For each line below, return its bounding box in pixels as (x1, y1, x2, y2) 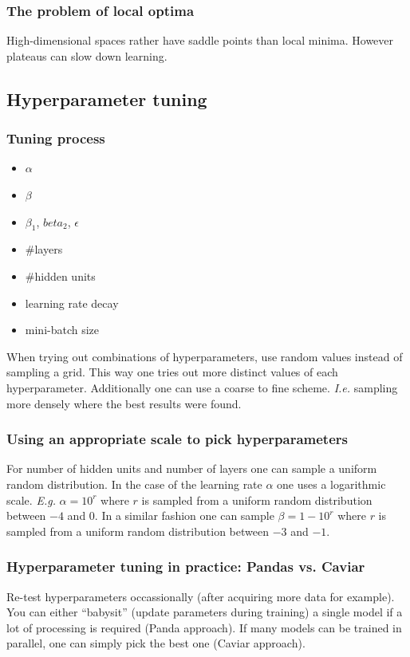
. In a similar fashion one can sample (94, 507, 274, 524)
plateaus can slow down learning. (6, 47, 168, 64)
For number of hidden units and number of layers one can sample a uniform (6, 460, 377, 477)
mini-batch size (25, 321, 100, 338)
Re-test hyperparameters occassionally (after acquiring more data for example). (6, 588, 395, 604)
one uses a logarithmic (277, 475, 386, 492)
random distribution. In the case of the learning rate (6, 475, 262, 492)
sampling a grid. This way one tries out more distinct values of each (6, 364, 338, 380)
